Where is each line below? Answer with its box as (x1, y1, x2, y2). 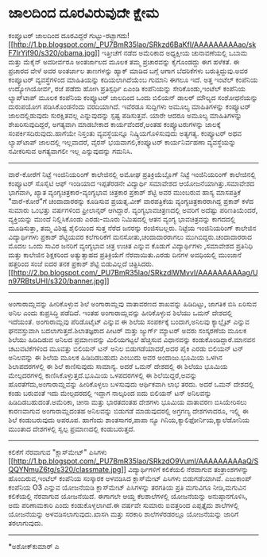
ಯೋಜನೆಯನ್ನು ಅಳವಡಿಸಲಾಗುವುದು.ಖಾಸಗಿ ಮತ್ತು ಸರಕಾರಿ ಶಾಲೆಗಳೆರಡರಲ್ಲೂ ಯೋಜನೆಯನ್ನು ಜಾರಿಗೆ (8, 509, 239, 519)
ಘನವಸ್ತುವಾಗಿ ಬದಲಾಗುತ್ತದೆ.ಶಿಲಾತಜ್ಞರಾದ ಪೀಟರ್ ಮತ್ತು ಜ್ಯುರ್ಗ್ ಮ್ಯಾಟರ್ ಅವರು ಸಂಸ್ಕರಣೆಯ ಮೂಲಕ (8, 325, 247, 335)
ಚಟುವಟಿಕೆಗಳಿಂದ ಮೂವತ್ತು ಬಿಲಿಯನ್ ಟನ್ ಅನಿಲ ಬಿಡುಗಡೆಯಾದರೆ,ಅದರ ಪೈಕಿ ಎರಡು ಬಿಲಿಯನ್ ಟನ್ (8, 344, 244, 353)
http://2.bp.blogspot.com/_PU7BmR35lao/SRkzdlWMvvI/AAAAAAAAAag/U (13, 267, 258, 277)
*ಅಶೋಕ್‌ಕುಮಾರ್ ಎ (8, 541, 60, 551)
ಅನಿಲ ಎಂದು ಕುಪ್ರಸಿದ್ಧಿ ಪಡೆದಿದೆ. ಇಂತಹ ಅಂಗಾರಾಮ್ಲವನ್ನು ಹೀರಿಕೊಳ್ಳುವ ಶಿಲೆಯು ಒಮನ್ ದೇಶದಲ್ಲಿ (8, 308, 233, 317)
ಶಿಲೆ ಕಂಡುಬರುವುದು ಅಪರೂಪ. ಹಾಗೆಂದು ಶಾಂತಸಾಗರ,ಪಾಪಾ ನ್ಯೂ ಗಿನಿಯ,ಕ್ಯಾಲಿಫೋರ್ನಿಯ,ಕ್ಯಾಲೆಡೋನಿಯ (8, 415, 250, 424)
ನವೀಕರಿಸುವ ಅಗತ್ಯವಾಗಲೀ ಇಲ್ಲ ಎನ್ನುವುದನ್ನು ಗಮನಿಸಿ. (8, 146, 133, 156)
